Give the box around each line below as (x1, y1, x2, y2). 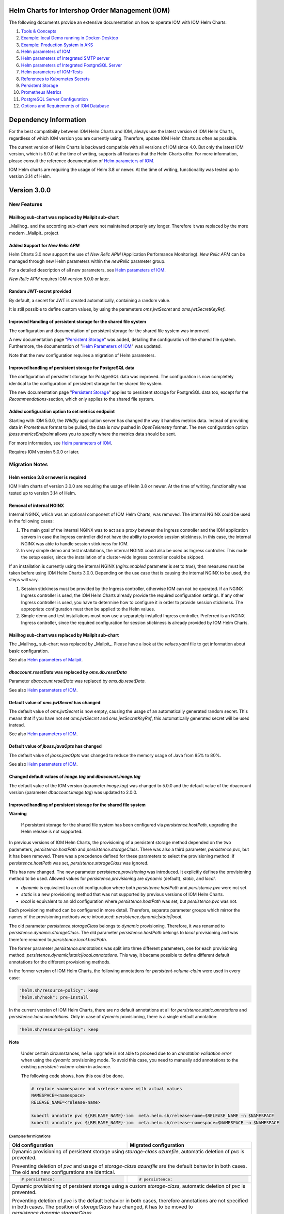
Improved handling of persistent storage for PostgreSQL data (9, 365, 135, 371)
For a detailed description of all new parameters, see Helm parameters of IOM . (9, 267, 166, 273)
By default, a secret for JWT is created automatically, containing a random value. (9, 297, 171, 303)
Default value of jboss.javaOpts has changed (9, 743, 102, 749)
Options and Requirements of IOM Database (21, 103, 109, 109)
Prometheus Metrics (21, 89, 62, 95)
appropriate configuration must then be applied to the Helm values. (21, 606, 155, 612)
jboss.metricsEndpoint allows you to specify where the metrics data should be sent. (9, 431, 176, 437)
